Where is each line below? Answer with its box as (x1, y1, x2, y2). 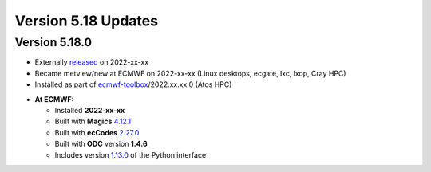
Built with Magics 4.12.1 (54, 116, 132, 127)
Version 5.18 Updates (14, 12, 159, 29)
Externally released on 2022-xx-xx (34, 57, 149, 67)
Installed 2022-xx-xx (54, 105, 125, 115)
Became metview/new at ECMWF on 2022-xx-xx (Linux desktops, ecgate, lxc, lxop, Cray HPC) (34, 68, 346, 78)
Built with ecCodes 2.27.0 (54, 127, 140, 137)
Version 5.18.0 (14, 35, 92, 49)
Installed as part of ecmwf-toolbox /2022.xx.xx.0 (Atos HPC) (34, 80, 232, 89)
